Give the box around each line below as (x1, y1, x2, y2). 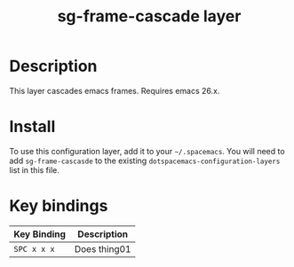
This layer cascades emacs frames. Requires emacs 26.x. (9, 85, 220, 96)
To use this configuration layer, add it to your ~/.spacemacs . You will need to (9, 145, 286, 156)
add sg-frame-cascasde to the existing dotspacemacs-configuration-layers (9, 155, 281, 166)
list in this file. (9, 164, 60, 175)
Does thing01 (74, 242, 131, 255)
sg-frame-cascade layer (57, 6, 242, 27)
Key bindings (9, 196, 108, 216)
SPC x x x (13, 244, 55, 254)
